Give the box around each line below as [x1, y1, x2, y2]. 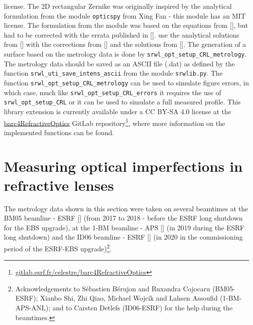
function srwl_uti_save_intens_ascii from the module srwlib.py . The [4, 68, 223, 78]
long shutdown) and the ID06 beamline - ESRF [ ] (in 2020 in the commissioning [4, 232, 243, 242]
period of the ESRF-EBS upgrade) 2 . [4, 242, 112, 253]
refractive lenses [4, 175, 114, 195]
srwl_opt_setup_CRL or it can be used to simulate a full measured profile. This [4, 97, 241, 107]
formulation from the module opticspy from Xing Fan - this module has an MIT [4, 10, 246, 20]
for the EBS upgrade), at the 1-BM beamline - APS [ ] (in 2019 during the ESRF [4, 222, 245, 232]
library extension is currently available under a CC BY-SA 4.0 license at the [4, 106, 231, 116]
